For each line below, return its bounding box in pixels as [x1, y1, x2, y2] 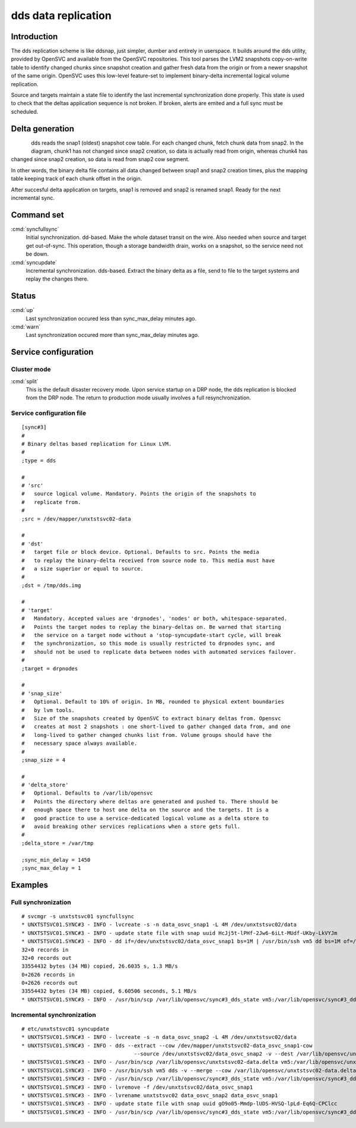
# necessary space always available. [21, 740, 138, 747]
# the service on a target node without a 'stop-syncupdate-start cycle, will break [21, 632, 281, 639]
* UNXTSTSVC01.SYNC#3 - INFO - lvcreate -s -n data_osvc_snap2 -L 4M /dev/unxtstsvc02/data [21, 1034, 297, 1041]
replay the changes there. [26, 275, 89, 282]
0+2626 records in [21, 971, 75, 978]
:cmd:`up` [11, 307, 35, 314]
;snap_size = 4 [21, 757, 66, 763]
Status [11, 291, 36, 301]
